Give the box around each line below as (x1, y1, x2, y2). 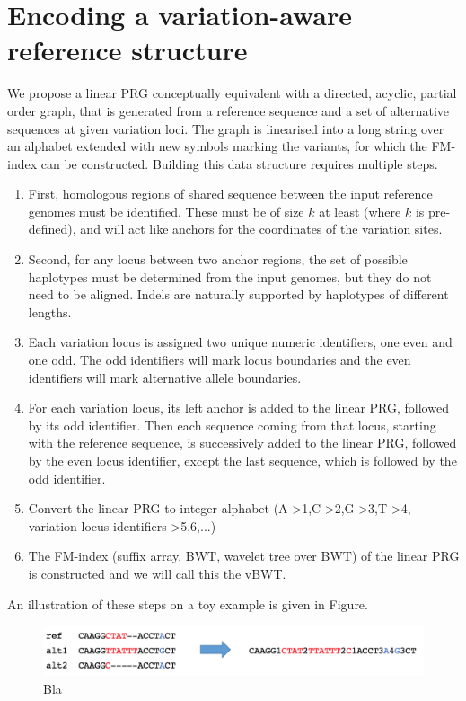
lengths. (28, 302, 72, 321)
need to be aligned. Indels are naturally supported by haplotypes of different (28, 285, 449, 304)
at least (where (319, 201, 401, 220)
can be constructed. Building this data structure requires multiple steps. (40, 154, 438, 173)
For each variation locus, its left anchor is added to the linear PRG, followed (28, 398, 449, 417)
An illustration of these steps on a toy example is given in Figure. (7, 594, 368, 613)
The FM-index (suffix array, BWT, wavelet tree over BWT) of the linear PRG (28, 546, 460, 565)
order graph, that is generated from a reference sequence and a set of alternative (7, 101, 450, 120)
